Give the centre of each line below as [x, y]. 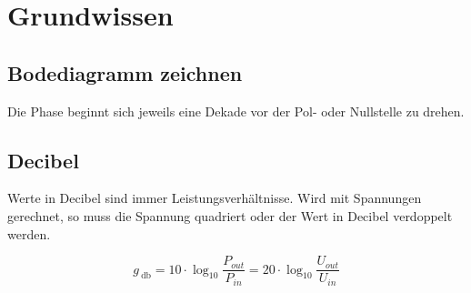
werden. [29, 233]
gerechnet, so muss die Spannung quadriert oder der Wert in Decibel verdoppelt [230, 215]
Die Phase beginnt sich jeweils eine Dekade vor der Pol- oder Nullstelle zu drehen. [236, 111]
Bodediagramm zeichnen [125, 72]
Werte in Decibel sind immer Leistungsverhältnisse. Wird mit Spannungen [215, 198]
